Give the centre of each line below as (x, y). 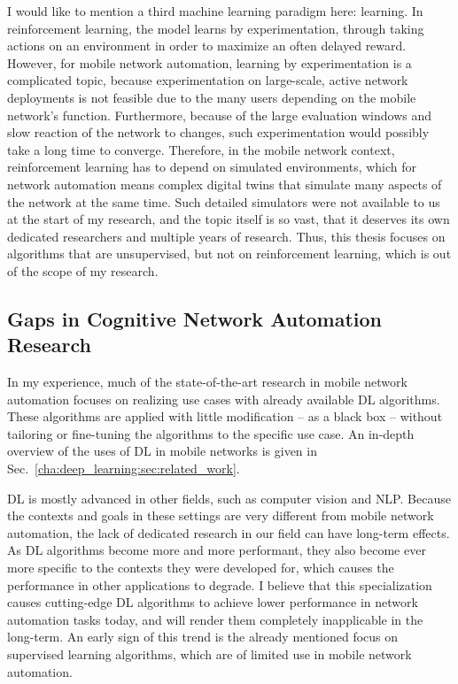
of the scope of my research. (83, 270)
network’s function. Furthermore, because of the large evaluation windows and (219, 115)
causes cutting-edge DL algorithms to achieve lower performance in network (213, 602)
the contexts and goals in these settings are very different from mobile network (221, 515)
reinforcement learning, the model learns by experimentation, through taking (216, 28)
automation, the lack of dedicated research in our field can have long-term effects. (229, 532)
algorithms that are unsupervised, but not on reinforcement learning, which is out (229, 254)
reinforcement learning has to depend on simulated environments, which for (212, 167)
